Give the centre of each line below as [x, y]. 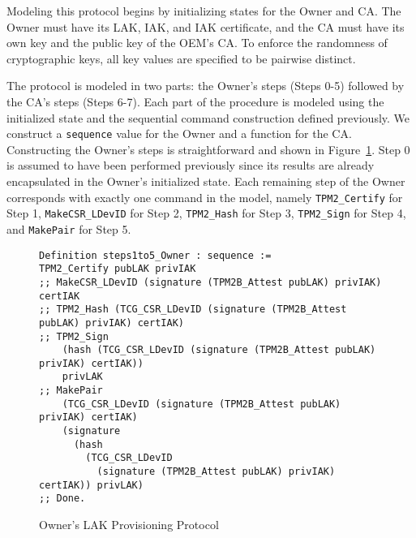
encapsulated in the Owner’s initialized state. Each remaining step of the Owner [206, 181]
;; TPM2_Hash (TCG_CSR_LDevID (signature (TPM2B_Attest [193, 310]
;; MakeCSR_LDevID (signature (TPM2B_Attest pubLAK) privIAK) [210, 282]
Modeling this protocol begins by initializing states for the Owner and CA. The [204, 11]
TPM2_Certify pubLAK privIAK [118, 269]
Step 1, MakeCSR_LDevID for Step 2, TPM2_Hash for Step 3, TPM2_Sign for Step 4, [206, 213]
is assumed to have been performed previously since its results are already [191, 165]
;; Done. [62, 499]
